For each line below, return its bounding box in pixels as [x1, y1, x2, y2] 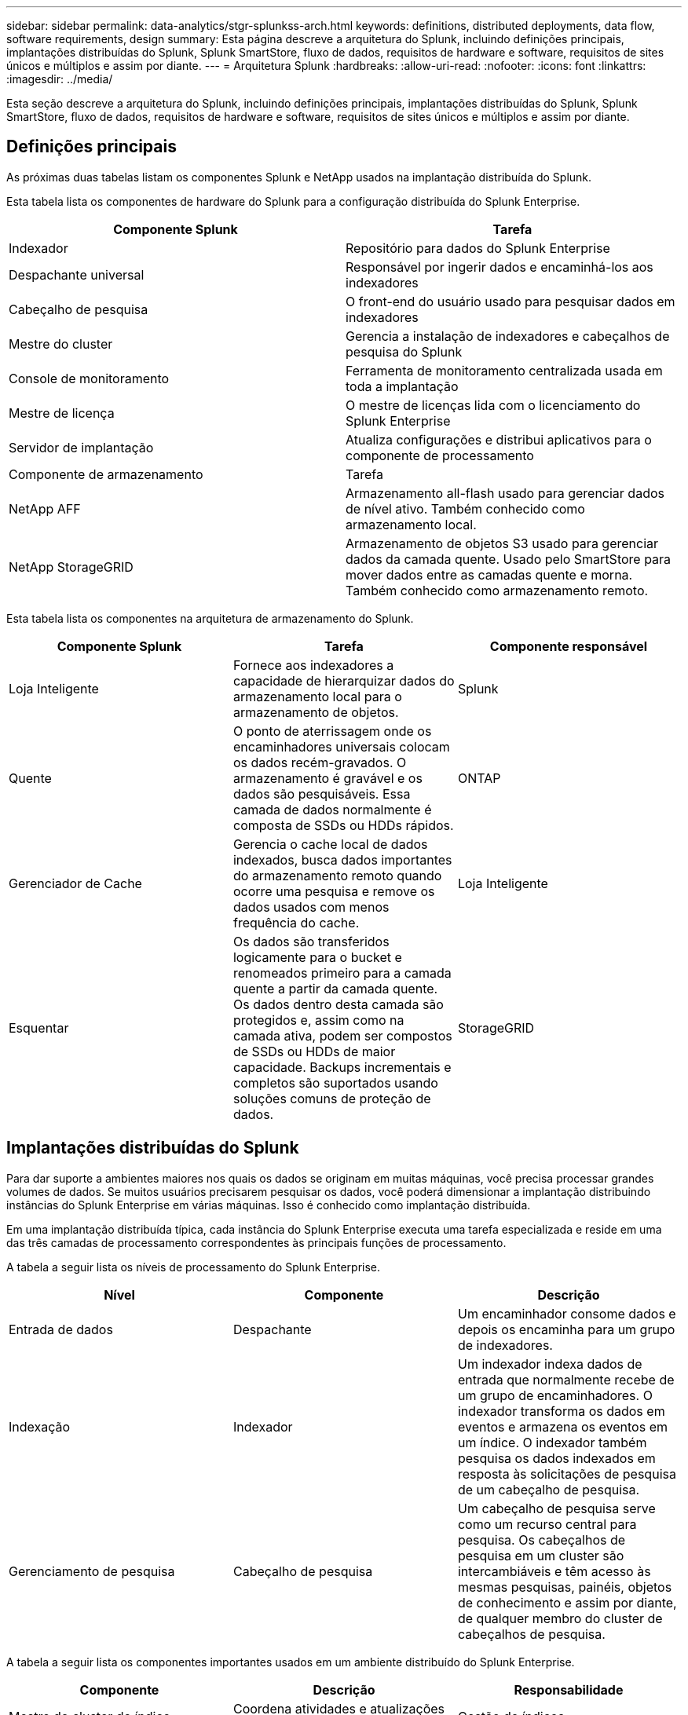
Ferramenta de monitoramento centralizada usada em [346, 362, 663, 378]
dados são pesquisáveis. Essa [232, 785, 411, 802]
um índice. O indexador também [457, 1434, 647, 1450]
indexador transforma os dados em [457, 1402, 665, 1419]
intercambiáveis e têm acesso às [457, 1563, 651, 1579]
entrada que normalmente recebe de [457, 1371, 675, 1388]
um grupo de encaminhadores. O [457, 1387, 653, 1403]
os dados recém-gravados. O [232, 754, 407, 770]
